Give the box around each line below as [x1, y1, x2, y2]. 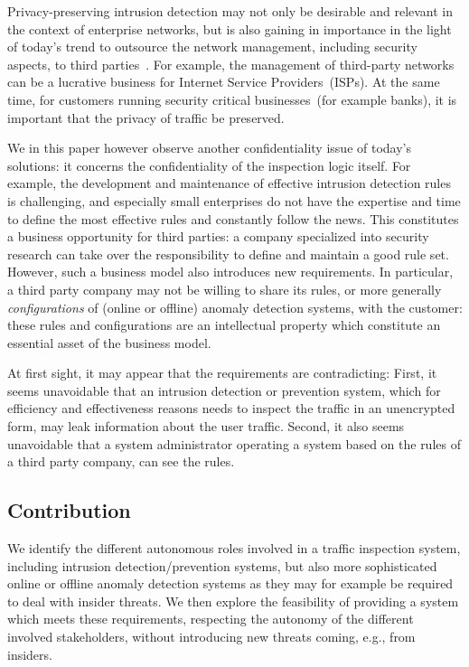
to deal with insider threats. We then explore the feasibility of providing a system [7, 591, 459, 610]
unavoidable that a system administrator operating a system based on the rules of [7, 434, 461, 453]
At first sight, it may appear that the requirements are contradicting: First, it [7, 363, 437, 382]
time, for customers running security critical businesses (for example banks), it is [7, 89, 457, 108]
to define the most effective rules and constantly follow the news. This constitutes [7, 209, 459, 228]
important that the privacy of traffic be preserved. [7, 108, 285, 127]
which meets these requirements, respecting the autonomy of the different [7, 609, 414, 628]
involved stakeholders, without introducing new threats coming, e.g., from [7, 627, 416, 646]
